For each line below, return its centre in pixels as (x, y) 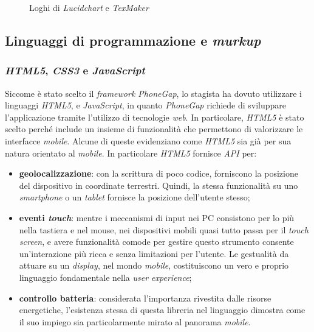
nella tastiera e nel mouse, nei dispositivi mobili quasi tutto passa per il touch (164, 229)
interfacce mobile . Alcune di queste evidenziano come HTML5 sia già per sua (148, 140)
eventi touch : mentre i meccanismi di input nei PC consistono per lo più (157, 217)
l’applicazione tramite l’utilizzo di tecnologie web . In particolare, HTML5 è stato (155, 117)
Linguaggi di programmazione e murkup (133, 40)
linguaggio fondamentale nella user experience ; (105, 277)
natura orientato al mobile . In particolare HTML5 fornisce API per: (131, 153)
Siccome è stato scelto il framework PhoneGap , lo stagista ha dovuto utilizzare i (153, 93)
